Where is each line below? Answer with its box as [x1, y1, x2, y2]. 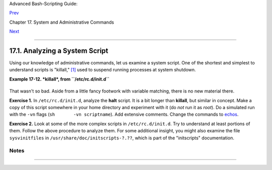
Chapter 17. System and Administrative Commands [9, 19, 114, 25]
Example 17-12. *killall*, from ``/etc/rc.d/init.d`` [9, 76, 110, 82]
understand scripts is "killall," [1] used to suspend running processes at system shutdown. [9, 67, 196, 73]
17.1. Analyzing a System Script [9, 46, 108, 55]
